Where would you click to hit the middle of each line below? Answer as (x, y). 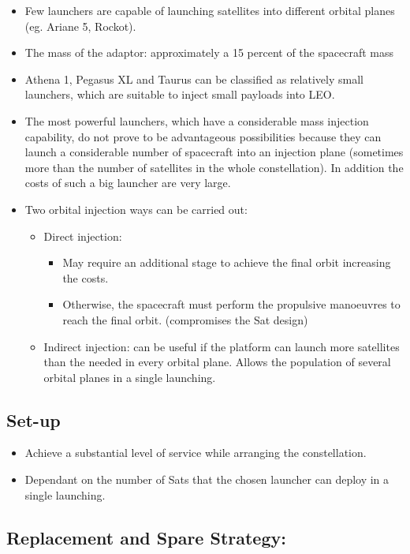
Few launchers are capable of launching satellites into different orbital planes (210, 10)
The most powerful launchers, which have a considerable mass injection (197, 120)
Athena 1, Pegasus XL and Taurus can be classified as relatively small (194, 79)
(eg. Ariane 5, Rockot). (80, 26)
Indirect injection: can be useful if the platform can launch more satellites (222, 346)
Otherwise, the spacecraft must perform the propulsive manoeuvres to (231, 304)
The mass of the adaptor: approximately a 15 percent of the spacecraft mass (209, 52)
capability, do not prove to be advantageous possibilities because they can (203, 136)
